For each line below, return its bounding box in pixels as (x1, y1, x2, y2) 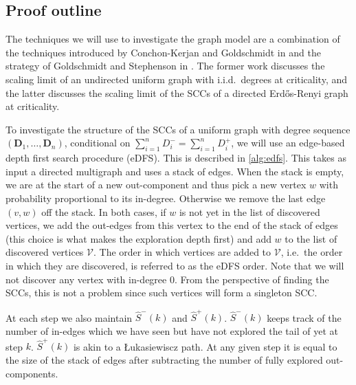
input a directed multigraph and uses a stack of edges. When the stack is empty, (5, 164, 344, 178)
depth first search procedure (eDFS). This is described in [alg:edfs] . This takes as (5, 151, 346, 165)
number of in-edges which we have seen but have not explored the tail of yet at (5, 324, 338, 338)
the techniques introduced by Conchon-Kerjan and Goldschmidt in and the (5, 45, 321, 59)
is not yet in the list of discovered (179, 204, 320, 219)
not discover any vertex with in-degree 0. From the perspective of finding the (5, 272, 329, 286)
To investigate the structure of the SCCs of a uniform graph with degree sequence (5, 122, 351, 136)
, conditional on (64, 135, 131, 150)
